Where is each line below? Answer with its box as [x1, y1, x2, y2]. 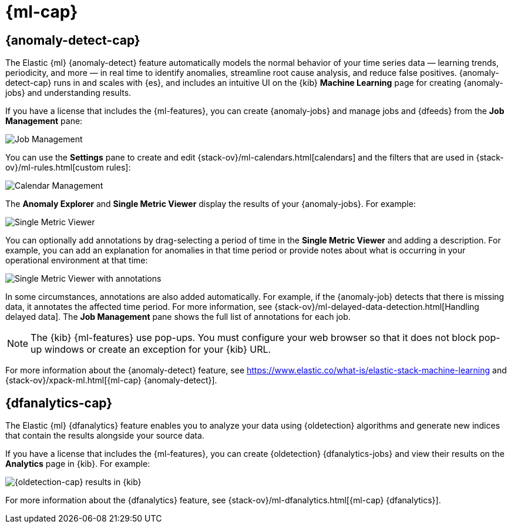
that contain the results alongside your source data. [5, 430, 204, 441]
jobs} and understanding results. [5, 88, 132, 98]
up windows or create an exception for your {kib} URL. [31, 343, 271, 356]
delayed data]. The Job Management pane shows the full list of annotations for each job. [5, 312, 351, 322]
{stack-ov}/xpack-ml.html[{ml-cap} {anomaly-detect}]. [5, 375, 217, 386]
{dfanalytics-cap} [5, 395, 113, 410]
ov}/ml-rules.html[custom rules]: [5, 162, 131, 173]
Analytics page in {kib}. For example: [5, 459, 150, 469]
